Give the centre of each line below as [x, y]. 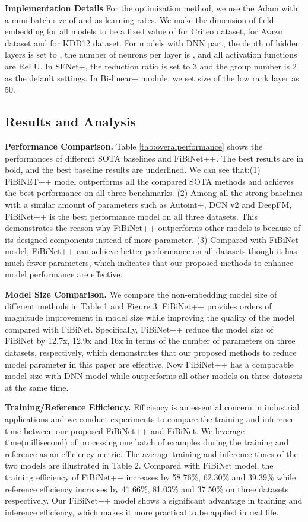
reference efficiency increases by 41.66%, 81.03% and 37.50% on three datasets [147, 488]
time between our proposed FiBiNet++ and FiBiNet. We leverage [125, 430]
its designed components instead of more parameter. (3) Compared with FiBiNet [152, 239]
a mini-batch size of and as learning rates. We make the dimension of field [139, 19]
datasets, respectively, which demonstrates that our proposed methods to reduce [151, 352]
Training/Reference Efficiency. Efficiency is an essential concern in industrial [152, 407]
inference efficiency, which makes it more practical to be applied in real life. [142, 512]
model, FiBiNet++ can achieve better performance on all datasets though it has [151, 251]
